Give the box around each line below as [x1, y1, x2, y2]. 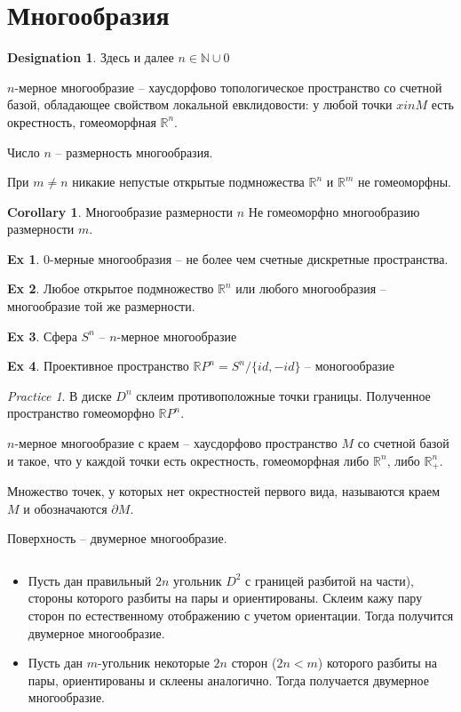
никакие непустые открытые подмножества [72, 172, 305, 191]
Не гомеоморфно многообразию [248, 202, 420, 220]
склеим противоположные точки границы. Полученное [136, 386, 431, 404]
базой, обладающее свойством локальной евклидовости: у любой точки [7, 95, 393, 114]
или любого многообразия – [235, 279, 386, 298]
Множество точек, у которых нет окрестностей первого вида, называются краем [7, 482, 441, 500]
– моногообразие [305, 356, 395, 375]
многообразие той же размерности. [7, 297, 195, 316]
